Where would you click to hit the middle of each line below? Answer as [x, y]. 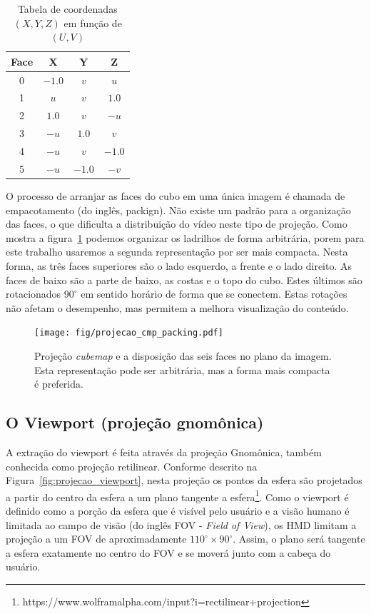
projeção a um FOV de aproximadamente [96, 539]
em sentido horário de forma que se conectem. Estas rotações [214, 294]
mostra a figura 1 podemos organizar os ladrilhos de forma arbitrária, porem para [185, 237]
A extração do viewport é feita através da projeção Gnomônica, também [164, 452]
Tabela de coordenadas [67, 9]
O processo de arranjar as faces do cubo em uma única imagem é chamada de [176, 195]
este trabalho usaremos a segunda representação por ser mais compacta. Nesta [177, 252]
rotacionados [34, 294]
